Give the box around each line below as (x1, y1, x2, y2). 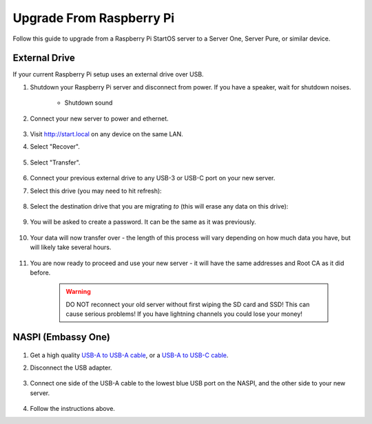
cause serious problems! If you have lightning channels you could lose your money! (65, 310, 303, 318)
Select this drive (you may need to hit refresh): (30, 187, 162, 195)
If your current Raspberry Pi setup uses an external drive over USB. (12, 70, 204, 78)
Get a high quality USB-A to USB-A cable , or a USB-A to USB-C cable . (30, 351, 229, 359)
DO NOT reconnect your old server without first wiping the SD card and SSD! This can (65, 300, 310, 308)
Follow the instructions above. (30, 405, 115, 413)
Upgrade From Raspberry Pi (12, 10, 175, 25)
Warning (65, 288, 91, 296)
